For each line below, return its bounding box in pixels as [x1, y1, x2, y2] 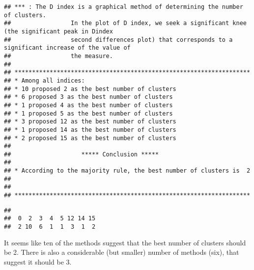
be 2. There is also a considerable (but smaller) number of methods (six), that [4, 247, 239, 257]
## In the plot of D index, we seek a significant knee [4, 20, 247, 27]
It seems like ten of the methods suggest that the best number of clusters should [4, 237, 246, 247]
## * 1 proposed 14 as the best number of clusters [4, 126, 176, 133]
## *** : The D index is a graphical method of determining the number [4, 3, 243, 10]
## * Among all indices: [4, 77, 85, 84]
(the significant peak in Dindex [4, 28, 113, 35]
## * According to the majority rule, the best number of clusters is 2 [4, 167, 251, 175]
